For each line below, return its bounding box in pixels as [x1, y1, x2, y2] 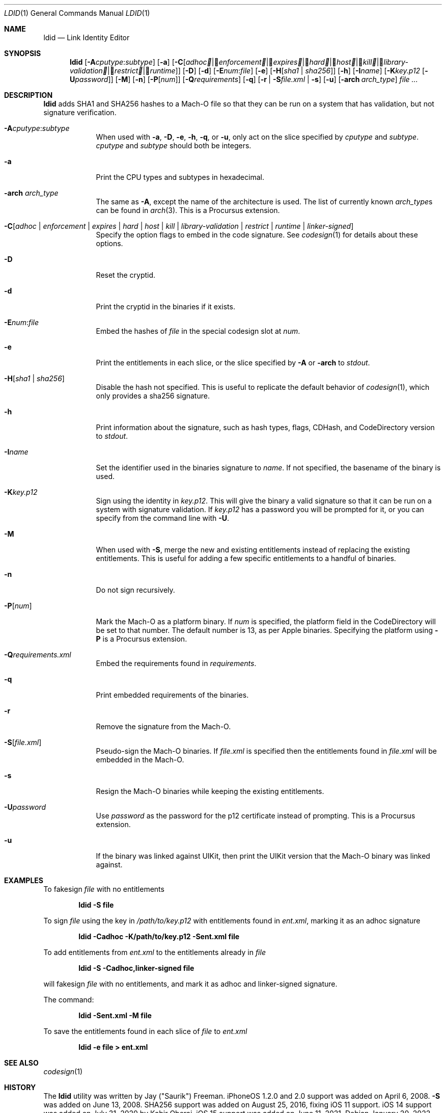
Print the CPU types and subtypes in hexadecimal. [96, 173, 264, 181]
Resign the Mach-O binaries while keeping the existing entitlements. [96, 787, 324, 796]
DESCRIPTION [4, 91, 53, 99]
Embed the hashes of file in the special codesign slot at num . [96, 327, 300, 335]
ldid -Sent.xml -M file [78, 1011, 152, 1020]
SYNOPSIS [4, 49, 41, 58]
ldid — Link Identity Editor [43, 33, 130, 42]
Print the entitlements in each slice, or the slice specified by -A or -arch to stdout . [96, 358, 370, 367]
